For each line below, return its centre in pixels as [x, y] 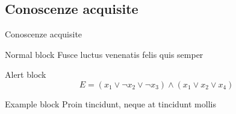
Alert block [26, 74]
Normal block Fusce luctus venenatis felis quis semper [104, 54]
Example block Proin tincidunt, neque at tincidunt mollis [110, 103]
